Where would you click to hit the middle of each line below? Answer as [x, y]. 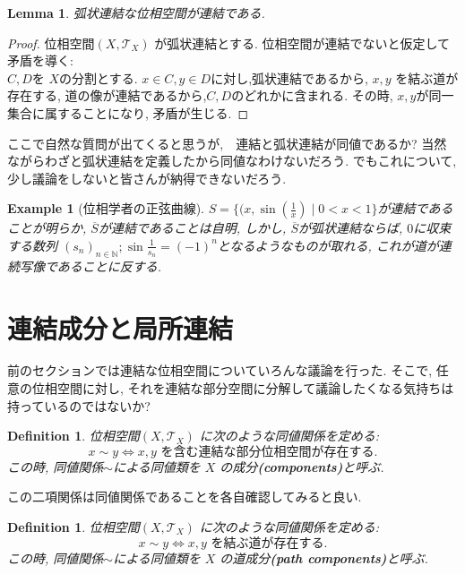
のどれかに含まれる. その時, [312, 95]
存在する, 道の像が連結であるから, [107, 95]
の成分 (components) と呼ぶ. [302, 466]
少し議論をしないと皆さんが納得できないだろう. [147, 178]
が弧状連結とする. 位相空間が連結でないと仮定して [302, 43]
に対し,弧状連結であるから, [289, 77]
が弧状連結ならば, [350, 228]
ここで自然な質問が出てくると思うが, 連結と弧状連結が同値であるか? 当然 [227, 143]
